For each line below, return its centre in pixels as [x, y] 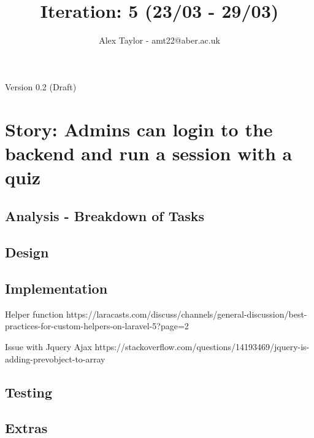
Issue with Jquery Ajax [48, 347]
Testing [29, 392]
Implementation [56, 288]
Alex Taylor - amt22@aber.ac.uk [159, 40]
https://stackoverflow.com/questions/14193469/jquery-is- [202, 347]
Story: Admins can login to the [139, 129]
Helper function [34, 314]
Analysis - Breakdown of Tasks [105, 216]
